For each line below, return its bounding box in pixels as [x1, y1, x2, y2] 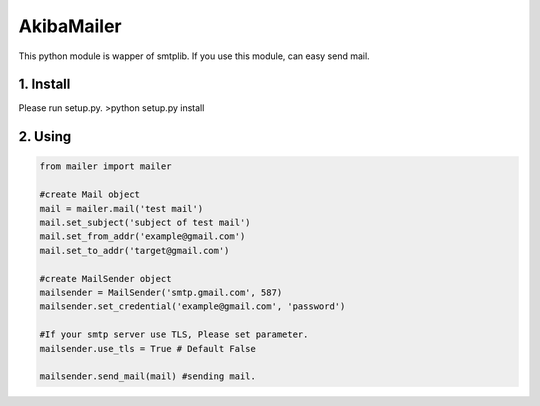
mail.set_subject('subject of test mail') [39, 217, 251, 229]
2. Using [18, 128, 72, 145]
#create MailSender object [39, 273, 172, 284]
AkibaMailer [18, 15, 122, 37]
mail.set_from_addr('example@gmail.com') [39, 231, 246, 242]
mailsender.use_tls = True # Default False [39, 343, 257, 354]
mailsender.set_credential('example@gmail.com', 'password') [39, 301, 346, 312]
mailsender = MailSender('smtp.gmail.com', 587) [39, 286, 283, 298]
